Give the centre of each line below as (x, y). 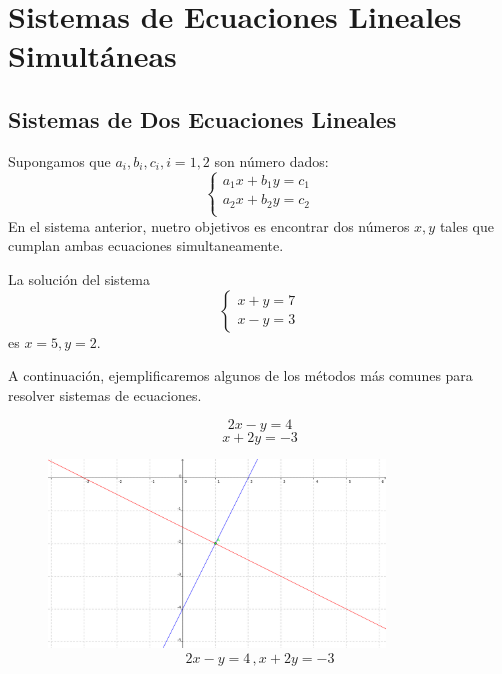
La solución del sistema (79, 279)
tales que (467, 225)
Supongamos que (59, 160)
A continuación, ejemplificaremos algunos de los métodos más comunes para (240, 375)
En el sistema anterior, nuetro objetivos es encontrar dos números (209, 225)
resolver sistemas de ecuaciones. (105, 394)
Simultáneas (92, 55)
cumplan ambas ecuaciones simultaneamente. (146, 245)
